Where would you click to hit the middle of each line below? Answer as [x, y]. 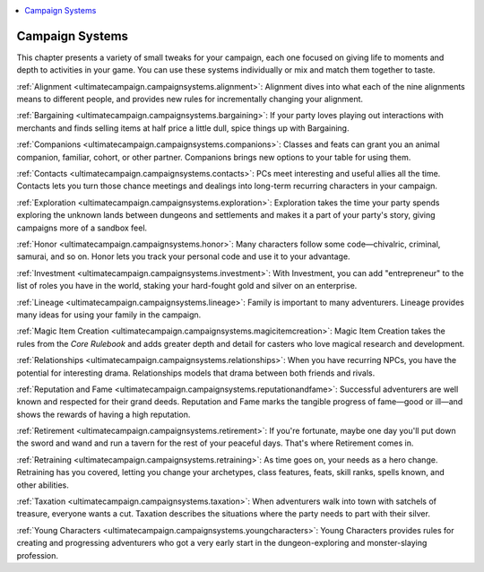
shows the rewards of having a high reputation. [104, 414]
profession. [37, 555]
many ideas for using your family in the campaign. [109, 315]
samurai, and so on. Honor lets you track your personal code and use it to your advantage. [183, 256]
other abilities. [43, 485]
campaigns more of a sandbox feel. [82, 228]
